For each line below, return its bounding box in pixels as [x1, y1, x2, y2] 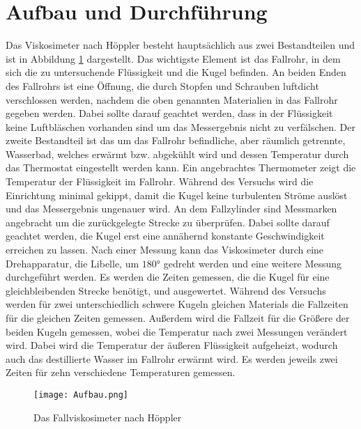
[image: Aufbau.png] [33, 389, 129, 400]
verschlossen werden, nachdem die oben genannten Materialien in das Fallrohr [6, 92, 338, 107]
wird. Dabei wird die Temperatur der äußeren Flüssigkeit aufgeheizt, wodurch [6, 338, 338, 352]
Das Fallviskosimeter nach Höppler [33, 409, 182, 424]
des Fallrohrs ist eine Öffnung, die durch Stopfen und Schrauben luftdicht [6, 78, 319, 93]
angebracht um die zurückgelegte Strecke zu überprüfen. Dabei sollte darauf [6, 214, 330, 229]
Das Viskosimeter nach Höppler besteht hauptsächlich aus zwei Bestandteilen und [6, 38, 355, 52]
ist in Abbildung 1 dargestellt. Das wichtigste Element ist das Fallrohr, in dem [6, 51, 341, 65]
